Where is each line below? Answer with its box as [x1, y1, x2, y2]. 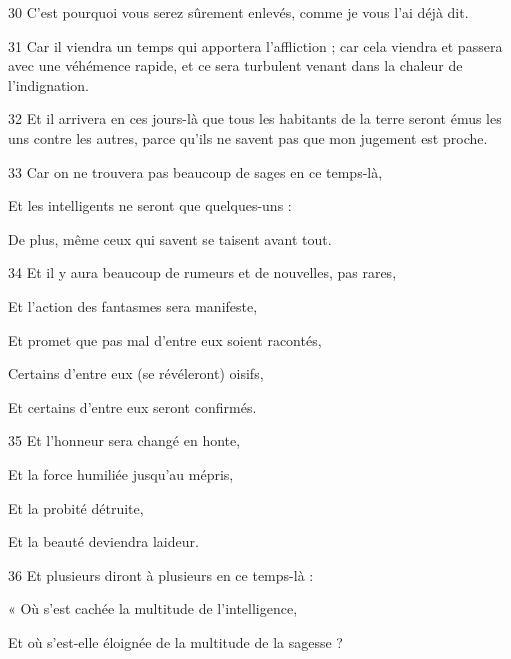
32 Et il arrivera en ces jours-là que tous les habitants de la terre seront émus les [8, 108, 502, 129]
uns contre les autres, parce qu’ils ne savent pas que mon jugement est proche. [8, 127, 488, 148]
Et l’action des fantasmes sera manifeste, [8, 295, 258, 316]
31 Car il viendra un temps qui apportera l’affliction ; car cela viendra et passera [8, 35, 503, 56]
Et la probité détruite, [8, 497, 144, 518]
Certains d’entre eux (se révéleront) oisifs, [8, 363, 264, 384]
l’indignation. [8, 74, 89, 95]
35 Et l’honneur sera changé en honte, [8, 430, 241, 451]
